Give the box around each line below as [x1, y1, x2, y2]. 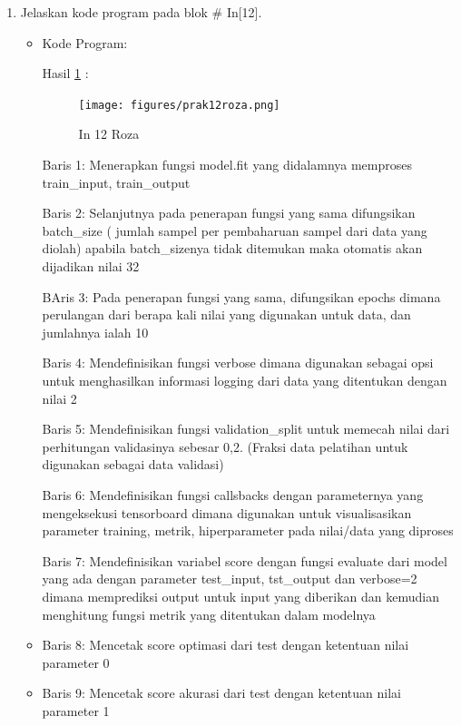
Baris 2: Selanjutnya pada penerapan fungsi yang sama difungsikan [42, 203, 416, 222]
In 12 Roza [78, 124, 140, 143]
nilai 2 [42, 388, 77, 407]
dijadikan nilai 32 [42, 257, 140, 275]
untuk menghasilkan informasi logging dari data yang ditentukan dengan [42, 370, 447, 389]
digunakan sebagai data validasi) [42, 455, 224, 474]
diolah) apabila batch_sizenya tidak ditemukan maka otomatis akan [42, 239, 423, 258]
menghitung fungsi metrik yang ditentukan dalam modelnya [42, 604, 376, 623]
